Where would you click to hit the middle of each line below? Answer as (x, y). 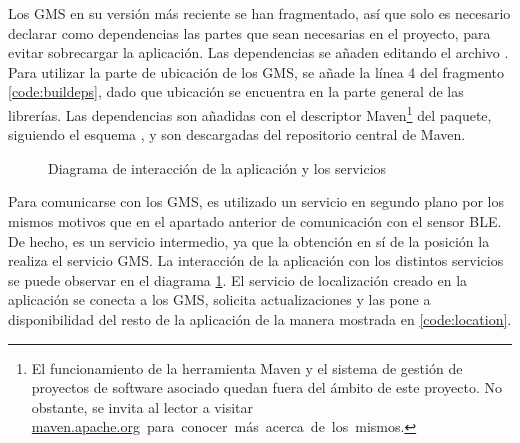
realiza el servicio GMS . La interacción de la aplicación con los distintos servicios (256, 260)
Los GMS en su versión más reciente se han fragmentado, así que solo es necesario (259, 13)
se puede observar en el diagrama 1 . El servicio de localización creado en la (238, 279)
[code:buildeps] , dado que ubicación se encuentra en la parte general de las (236, 91)
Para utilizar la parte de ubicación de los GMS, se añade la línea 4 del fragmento (256, 71)
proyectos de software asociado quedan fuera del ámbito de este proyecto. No (266, 387)
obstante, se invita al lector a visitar (142, 406)
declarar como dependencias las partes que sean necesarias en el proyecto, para (249, 32)
